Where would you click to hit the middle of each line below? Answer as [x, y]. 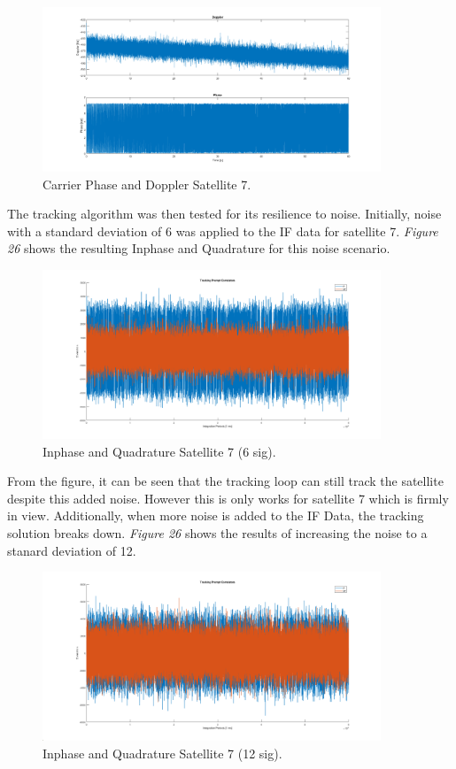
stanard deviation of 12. [72, 550]
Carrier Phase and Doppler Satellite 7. [147, 184]
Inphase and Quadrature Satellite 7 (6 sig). [159, 451]
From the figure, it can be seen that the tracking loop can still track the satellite [225, 481]
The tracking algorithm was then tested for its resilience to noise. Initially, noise [224, 214]
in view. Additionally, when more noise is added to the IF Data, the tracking [216, 515]
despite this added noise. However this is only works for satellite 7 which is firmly [228, 498]
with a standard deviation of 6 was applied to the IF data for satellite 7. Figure [223, 231]
